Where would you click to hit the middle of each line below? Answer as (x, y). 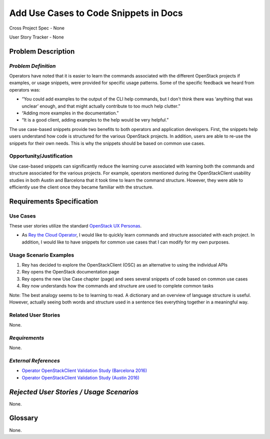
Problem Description (42, 51)
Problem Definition (32, 66)
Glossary (24, 418)
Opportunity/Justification (41, 156)
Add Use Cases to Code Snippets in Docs (96, 13)
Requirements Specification (54, 201)
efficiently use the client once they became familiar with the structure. (81, 187)
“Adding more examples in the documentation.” (70, 113)
